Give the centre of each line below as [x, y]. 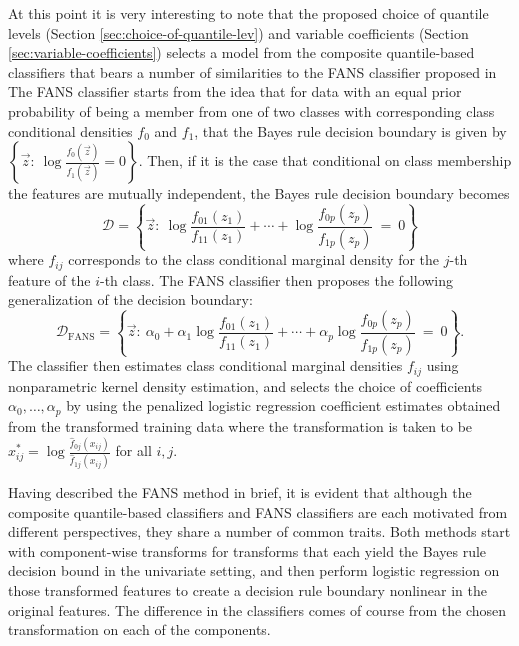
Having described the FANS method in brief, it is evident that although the [240, 492]
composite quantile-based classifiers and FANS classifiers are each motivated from [258, 511]
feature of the [49, 279]
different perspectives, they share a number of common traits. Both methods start [259, 531]
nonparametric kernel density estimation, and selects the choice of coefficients [245, 385]
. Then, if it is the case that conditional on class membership [325, 160]
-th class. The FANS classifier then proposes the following [277, 279]
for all [133, 450]
